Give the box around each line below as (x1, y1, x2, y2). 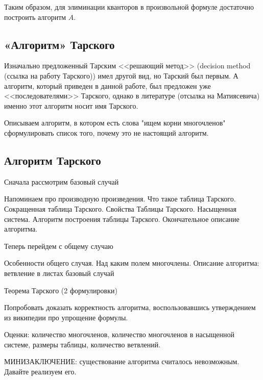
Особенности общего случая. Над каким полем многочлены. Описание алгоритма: (4, 258, 259, 268)
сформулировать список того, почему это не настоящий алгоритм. (4, 127, 209, 138)
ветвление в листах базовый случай (4, 267, 114, 278)
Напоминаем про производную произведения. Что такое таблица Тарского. (4, 193, 236, 204)
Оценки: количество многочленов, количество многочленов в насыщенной (4, 329, 234, 340)
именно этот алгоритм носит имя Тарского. (4, 100, 138, 111)
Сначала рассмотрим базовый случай (4, 176, 119, 187)
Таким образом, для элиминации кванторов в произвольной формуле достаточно (4, 2, 254, 12)
